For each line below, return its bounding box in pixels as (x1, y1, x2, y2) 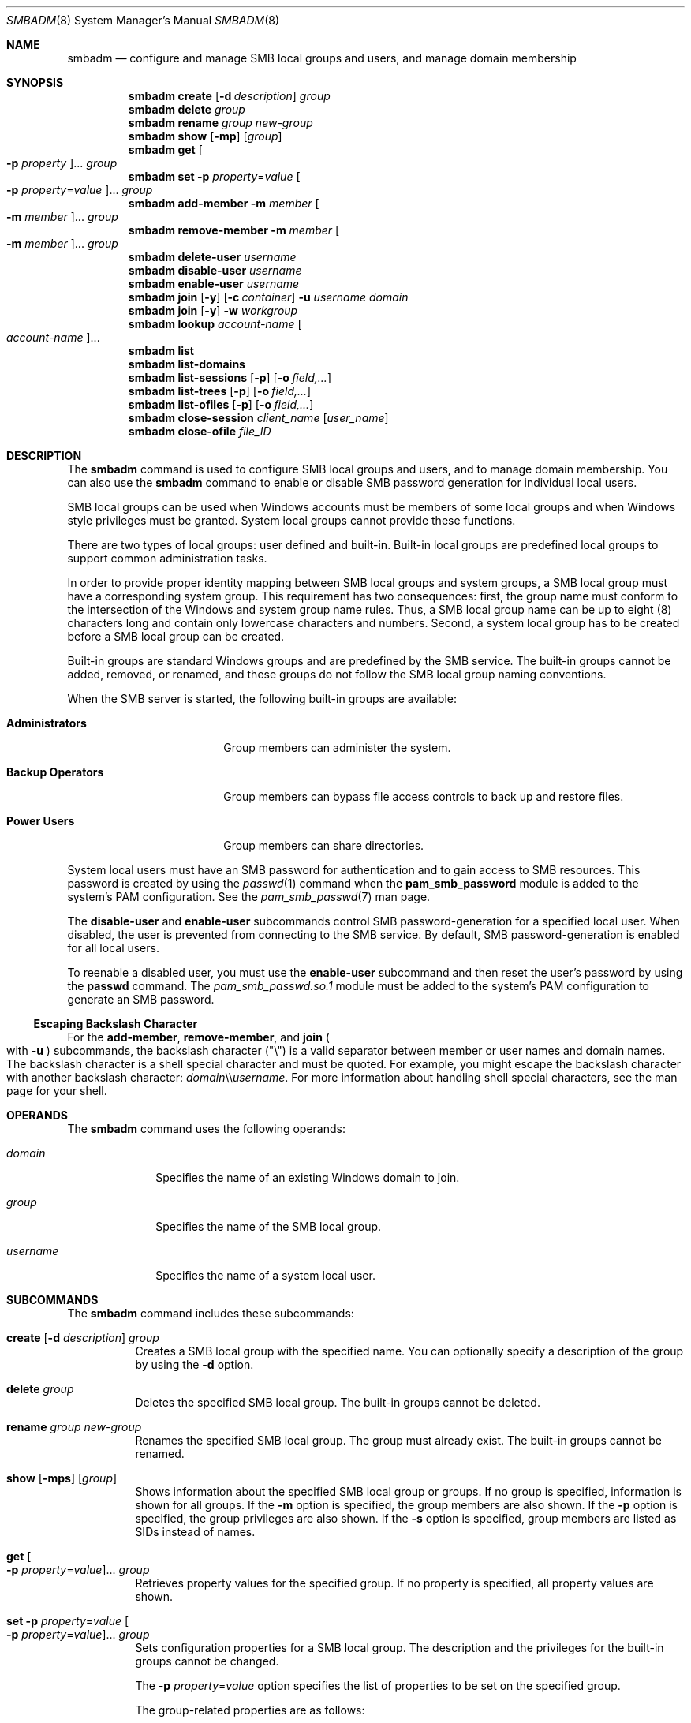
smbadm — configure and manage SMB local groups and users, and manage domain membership (67, 51, 577, 65)
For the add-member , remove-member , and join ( (67, 1030, 330, 1044)
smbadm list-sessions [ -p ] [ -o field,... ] (128, 371, 331, 384)
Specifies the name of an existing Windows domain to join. (155, 1171, 460, 1184)
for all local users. (67, 941, 159, 955)
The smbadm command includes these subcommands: (67, 1306, 354, 1320)
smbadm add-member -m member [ (128, 196, 319, 210)
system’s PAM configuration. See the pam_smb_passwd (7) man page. (67, 890, 431, 903)
